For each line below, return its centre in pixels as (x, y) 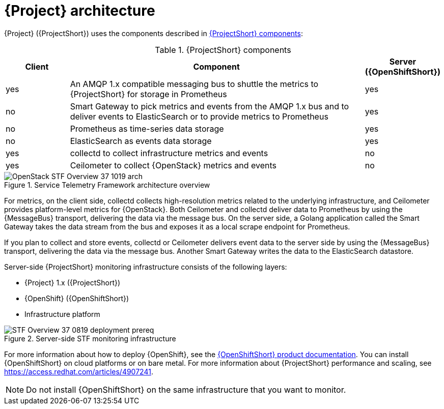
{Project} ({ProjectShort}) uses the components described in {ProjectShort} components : (154, 33)
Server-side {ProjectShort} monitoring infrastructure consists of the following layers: (146, 267)
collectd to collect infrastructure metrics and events (169, 153)
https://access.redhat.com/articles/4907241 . (79, 371)
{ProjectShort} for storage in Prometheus (148, 94)
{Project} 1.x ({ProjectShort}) (73, 282)
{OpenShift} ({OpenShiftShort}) (77, 298)
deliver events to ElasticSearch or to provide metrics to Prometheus (199, 116)
